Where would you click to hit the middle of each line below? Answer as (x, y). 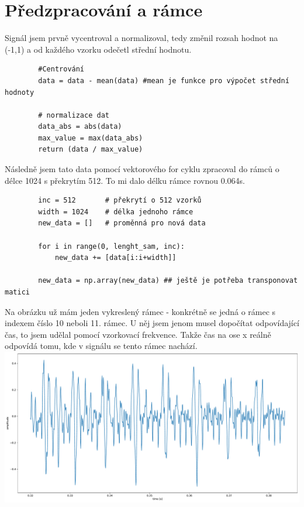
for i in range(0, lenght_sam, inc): (111, 246)
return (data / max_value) (91, 150)
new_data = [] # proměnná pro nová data (122, 223)
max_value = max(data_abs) (91, 138)
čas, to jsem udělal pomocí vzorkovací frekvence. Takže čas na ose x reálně (138, 334)
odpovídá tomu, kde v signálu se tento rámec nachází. (101, 346)
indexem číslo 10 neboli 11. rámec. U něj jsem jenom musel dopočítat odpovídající (152, 323)
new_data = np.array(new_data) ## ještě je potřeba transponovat (168, 281)
